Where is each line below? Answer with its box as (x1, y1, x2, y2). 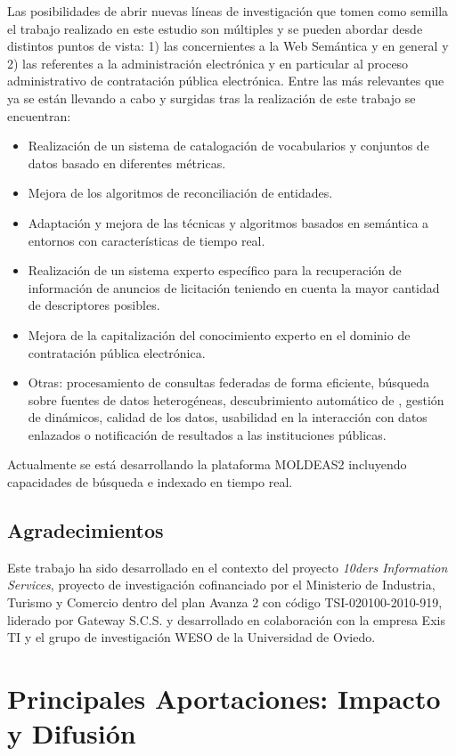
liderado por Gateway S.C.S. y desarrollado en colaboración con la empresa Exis (7, 610, 445, 629)
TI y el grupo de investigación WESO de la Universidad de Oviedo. (7, 628, 376, 646)
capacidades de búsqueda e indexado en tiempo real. (7, 473, 293, 492)
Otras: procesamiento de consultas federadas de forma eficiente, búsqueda (28, 373, 429, 392)
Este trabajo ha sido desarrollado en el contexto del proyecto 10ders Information (7, 557, 448, 576)
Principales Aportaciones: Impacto (7, 680, 441, 717)
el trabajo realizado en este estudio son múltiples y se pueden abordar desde (7, 19, 423, 37)
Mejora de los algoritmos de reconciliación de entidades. (28, 183, 333, 202)
